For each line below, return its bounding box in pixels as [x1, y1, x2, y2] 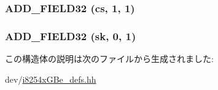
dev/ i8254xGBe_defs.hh [5, 72, 96, 85]
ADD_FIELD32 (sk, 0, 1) [5, 28, 136, 43]
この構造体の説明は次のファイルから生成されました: [5, 52, 214, 65]
